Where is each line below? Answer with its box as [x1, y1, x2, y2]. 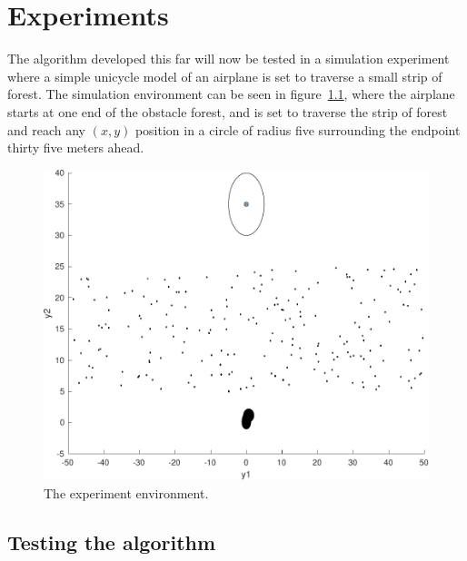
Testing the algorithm [7, 527, 216, 556]
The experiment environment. [44, 483, 209, 502]
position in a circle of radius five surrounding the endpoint [134, 120, 461, 139]
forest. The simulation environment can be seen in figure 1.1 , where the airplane [7, 84, 455, 103]
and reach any [7, 120, 85, 139]
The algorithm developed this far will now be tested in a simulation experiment [7, 49, 450, 68]
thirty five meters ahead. [7, 138, 144, 157]
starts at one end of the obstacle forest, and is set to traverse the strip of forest [7, 102, 448, 121]
